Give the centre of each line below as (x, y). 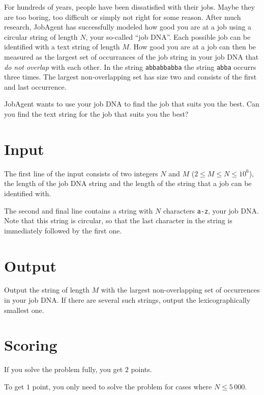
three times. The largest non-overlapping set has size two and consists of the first (130, 77)
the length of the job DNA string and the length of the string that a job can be (128, 183)
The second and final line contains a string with (79, 210)
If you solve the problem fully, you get (64, 369)
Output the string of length (47, 290)
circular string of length (41, 36)
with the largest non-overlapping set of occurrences (180, 290)
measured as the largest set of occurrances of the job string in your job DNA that (131, 56)
